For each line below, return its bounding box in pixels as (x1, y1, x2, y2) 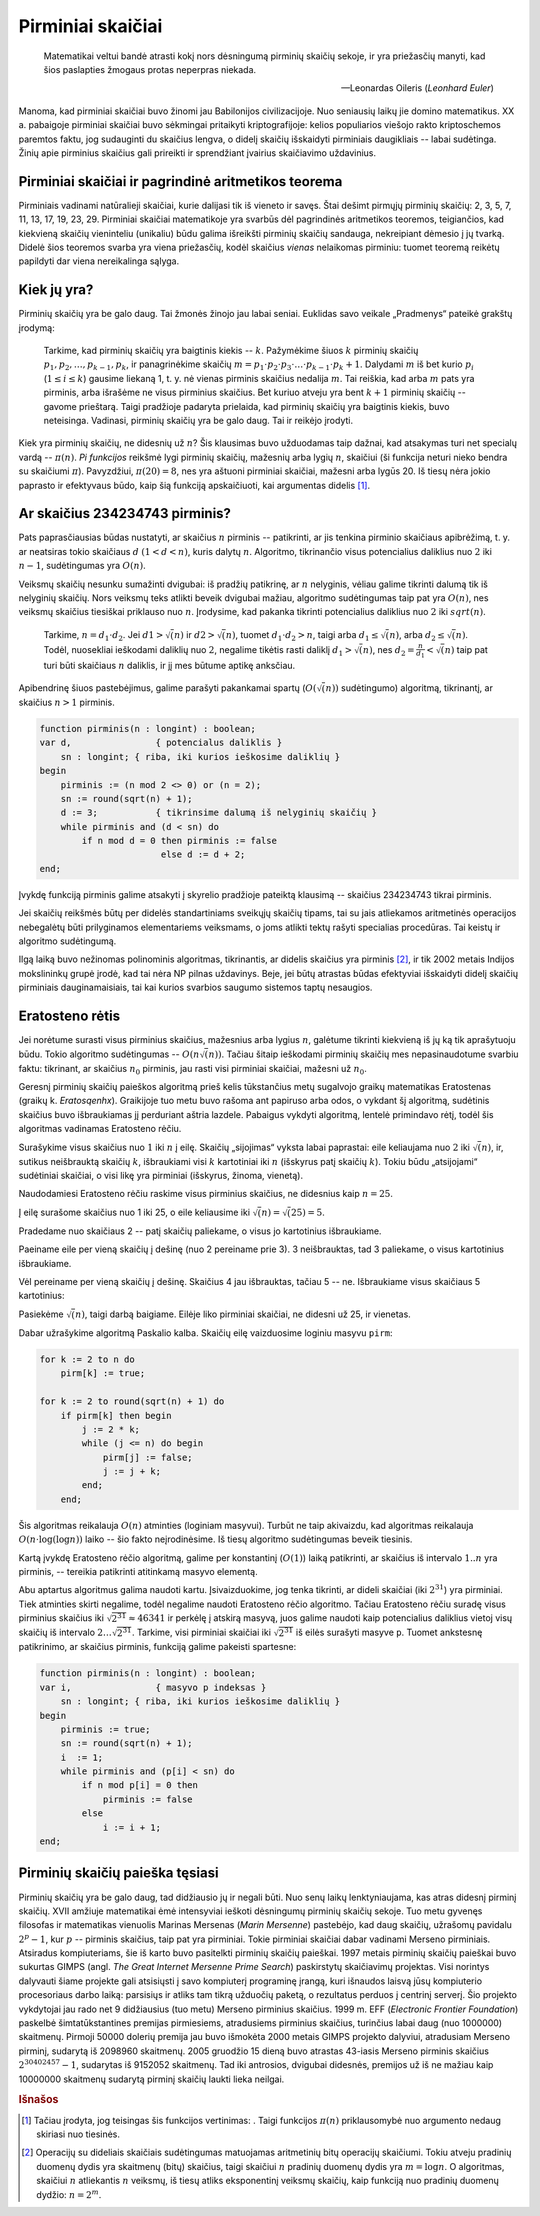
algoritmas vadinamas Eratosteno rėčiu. (18, 1123, 182, 1135)
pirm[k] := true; (60, 1368, 146, 1379)
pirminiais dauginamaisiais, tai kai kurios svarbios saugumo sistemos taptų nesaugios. (18, 981, 373, 994)
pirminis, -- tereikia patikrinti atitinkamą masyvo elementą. (18, 1566, 259, 1577)
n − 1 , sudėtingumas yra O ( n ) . (18, 560, 147, 572)
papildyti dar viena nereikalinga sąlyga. (18, 255, 180, 267)
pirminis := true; (60, 1723, 151, 1735)
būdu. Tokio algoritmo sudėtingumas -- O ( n (18, 1048, 200, 1060)
